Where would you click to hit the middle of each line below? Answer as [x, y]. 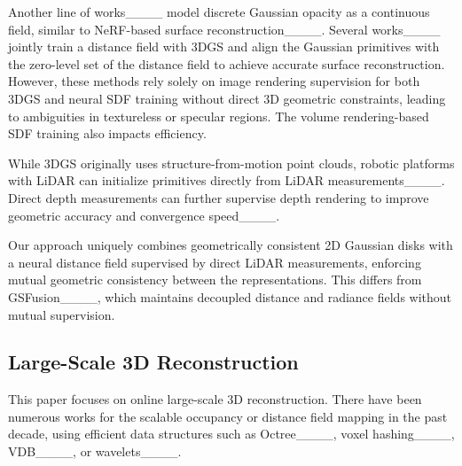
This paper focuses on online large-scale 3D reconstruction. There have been [215, 399]
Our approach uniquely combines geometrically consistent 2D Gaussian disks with [231, 245]
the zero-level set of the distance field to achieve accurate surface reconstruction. [227, 63]
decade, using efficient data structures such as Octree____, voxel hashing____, [231, 434]
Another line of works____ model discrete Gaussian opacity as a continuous [219, 12]
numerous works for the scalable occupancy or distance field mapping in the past [228, 416]
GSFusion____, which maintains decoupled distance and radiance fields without [230, 296]
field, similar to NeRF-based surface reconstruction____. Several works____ [224, 29]
